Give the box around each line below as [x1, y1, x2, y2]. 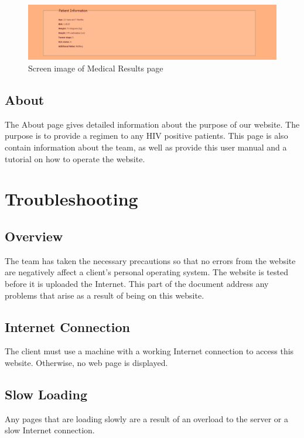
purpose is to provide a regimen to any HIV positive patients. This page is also [5, 129, 288, 142]
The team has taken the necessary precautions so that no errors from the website [5, 254, 296, 266]
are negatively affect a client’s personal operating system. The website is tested [5, 266, 288, 278]
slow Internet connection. [5, 424, 95, 436]
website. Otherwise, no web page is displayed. [5, 356, 168, 368]
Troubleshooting [5, 187, 138, 211]
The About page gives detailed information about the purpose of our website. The [5, 118, 300, 130]
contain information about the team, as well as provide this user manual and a [5, 141, 287, 153]
